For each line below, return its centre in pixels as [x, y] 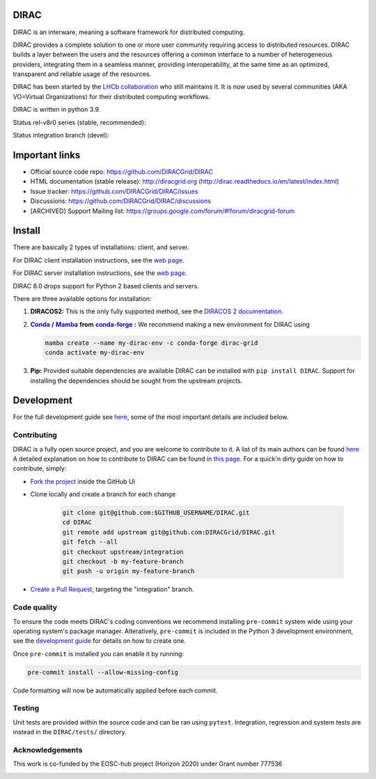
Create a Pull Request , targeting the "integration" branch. [112, 589]
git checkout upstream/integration [123, 552]
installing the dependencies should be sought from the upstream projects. [136, 380]
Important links [47, 155]
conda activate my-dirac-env [95, 353]
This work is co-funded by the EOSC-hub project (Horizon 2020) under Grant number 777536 [148, 764]
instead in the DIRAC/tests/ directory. [70, 732]
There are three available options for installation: [82, 298]
